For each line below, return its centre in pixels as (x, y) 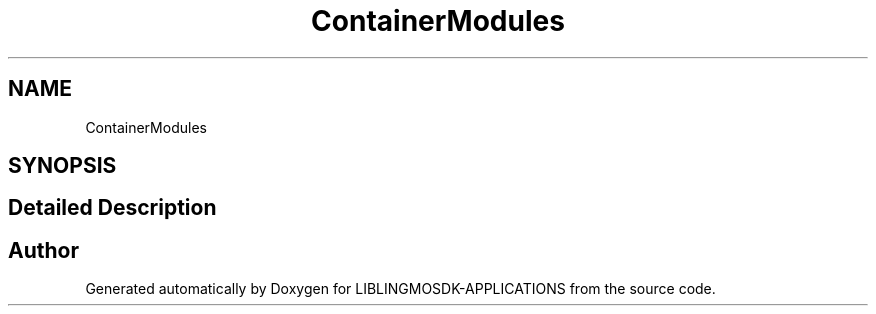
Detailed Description (112, 208)
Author (43, 250)
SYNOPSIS (62, 166)
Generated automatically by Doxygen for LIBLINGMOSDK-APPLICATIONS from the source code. (400, 289)
